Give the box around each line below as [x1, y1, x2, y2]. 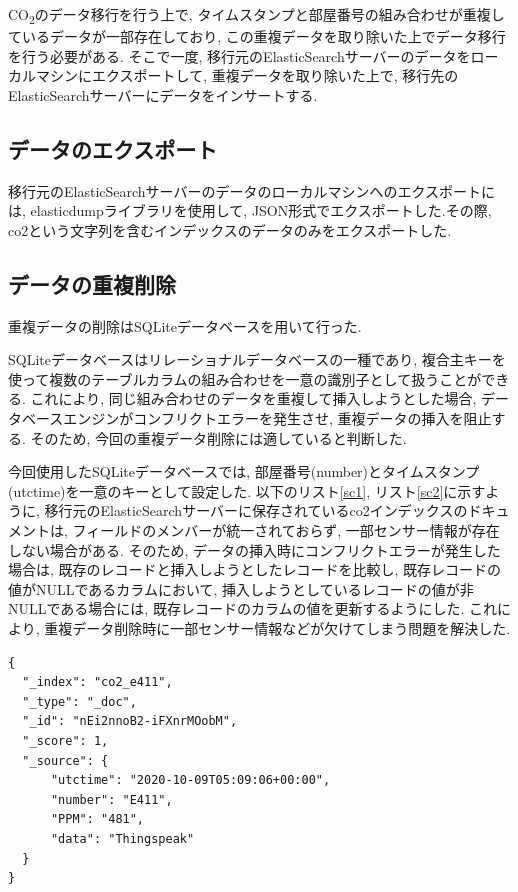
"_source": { [22, 753, 109, 768]
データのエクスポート [8, 133, 218, 164]
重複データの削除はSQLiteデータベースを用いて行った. [8, 315, 362, 336]
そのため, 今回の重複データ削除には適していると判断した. [30, 427, 407, 448]
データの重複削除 [8, 268, 176, 299]
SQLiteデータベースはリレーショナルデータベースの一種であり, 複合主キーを [8, 349, 506, 370]
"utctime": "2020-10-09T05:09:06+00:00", [50, 773, 331, 788]
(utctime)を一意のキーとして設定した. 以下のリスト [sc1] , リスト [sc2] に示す [8, 480, 486, 501]
